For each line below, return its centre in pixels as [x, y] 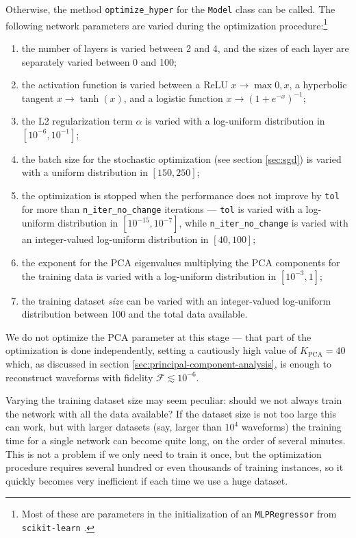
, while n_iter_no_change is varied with [264, 223]
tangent [38, 98]
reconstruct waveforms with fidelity [79, 377]
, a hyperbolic [318, 85]
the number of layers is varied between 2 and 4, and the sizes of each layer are [185, 48]
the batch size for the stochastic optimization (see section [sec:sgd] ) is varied [181, 158]
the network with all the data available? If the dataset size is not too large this [171, 413]
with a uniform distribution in [85, 172]
